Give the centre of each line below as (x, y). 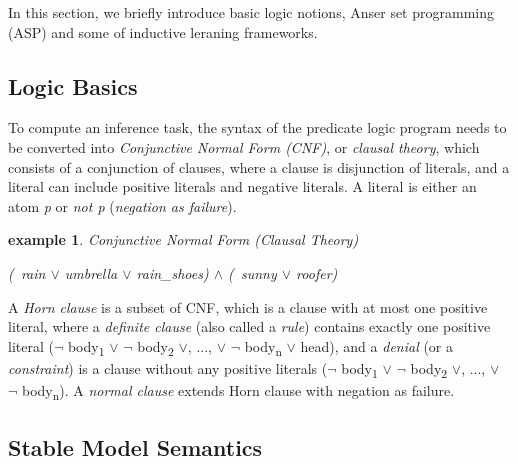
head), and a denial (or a (376, 345)
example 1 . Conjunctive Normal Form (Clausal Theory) (183, 239)
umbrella (91, 272)
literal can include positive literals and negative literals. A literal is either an (242, 186)
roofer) (317, 272)
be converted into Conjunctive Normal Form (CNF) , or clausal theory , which (244, 146)
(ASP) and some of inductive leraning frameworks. (163, 31)
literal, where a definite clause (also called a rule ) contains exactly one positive (249, 326)
